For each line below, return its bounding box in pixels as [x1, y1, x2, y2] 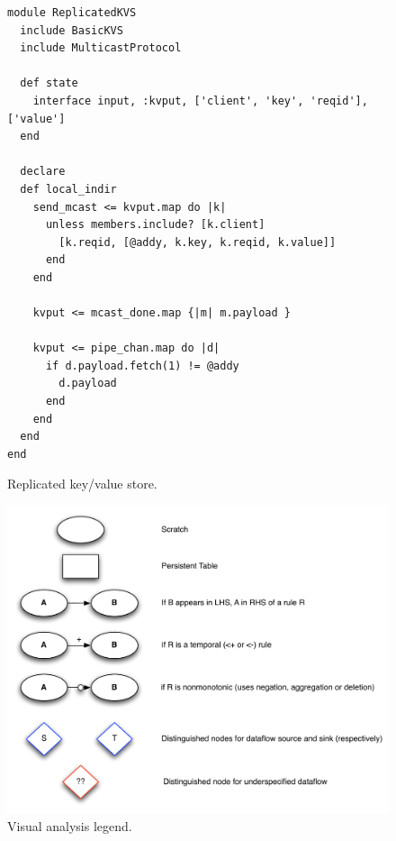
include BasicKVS [20, 23, 123, 37]
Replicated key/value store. [7, 474, 157, 493]
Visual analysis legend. [7, 817, 132, 836]
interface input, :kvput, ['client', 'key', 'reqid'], [32, 94, 368, 107]
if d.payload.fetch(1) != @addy [45, 359, 239, 372]
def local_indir [20, 182, 117, 196]
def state [20, 77, 78, 90]
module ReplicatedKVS [7, 6, 137, 19]
